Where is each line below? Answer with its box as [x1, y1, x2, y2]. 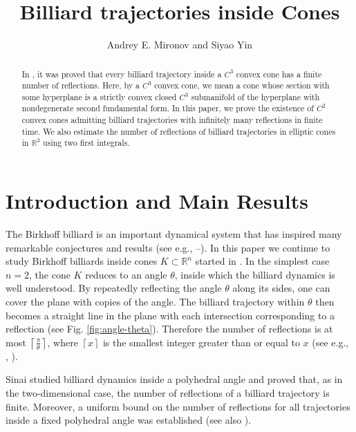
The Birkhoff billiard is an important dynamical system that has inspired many [6, 227, 342, 241]
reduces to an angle [85, 267, 167, 281]
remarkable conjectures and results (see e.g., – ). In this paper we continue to [6, 240, 330, 254]
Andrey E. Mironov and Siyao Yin [106, 37, 253, 52]
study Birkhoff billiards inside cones [6, 254, 158, 268]
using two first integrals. [43, 137, 130, 149]
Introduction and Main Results [6, 187, 308, 215]
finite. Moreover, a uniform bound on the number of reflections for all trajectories [6, 399, 350, 413]
